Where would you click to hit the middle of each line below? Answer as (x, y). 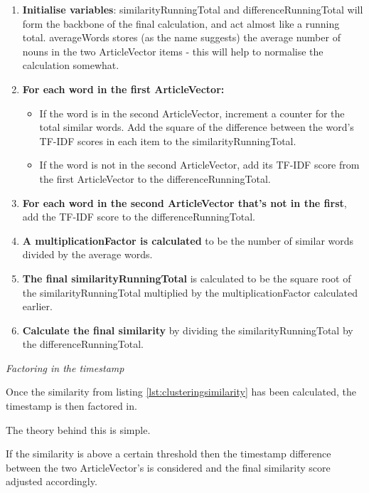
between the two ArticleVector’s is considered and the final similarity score (168, 467)
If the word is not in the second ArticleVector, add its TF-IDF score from (199, 165)
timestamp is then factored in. (71, 406)
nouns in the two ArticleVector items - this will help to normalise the (173, 51)
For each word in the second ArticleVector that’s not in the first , (184, 202)
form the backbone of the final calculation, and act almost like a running (181, 23)
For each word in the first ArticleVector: (123, 89)
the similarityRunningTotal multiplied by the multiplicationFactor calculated (190, 292)
